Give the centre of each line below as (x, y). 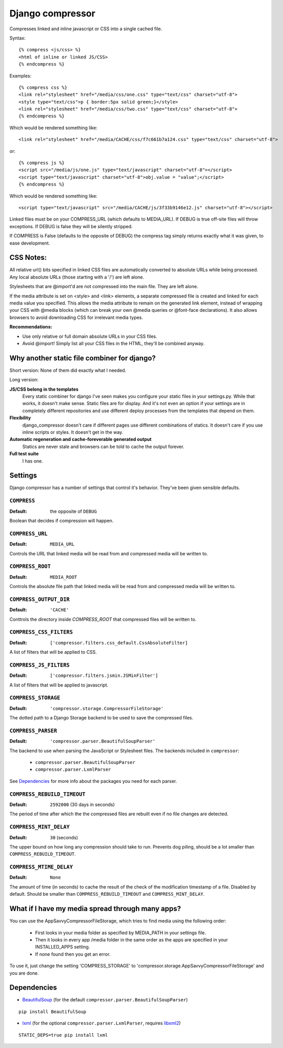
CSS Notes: (28, 258)
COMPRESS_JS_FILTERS (40, 665)
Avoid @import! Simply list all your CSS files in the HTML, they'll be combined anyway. (114, 343)
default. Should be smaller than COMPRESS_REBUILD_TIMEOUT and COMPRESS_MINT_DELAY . (107, 894)
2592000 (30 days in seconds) (82, 804)
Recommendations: (31, 327)
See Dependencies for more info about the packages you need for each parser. (93, 781)
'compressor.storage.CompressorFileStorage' (107, 708)
